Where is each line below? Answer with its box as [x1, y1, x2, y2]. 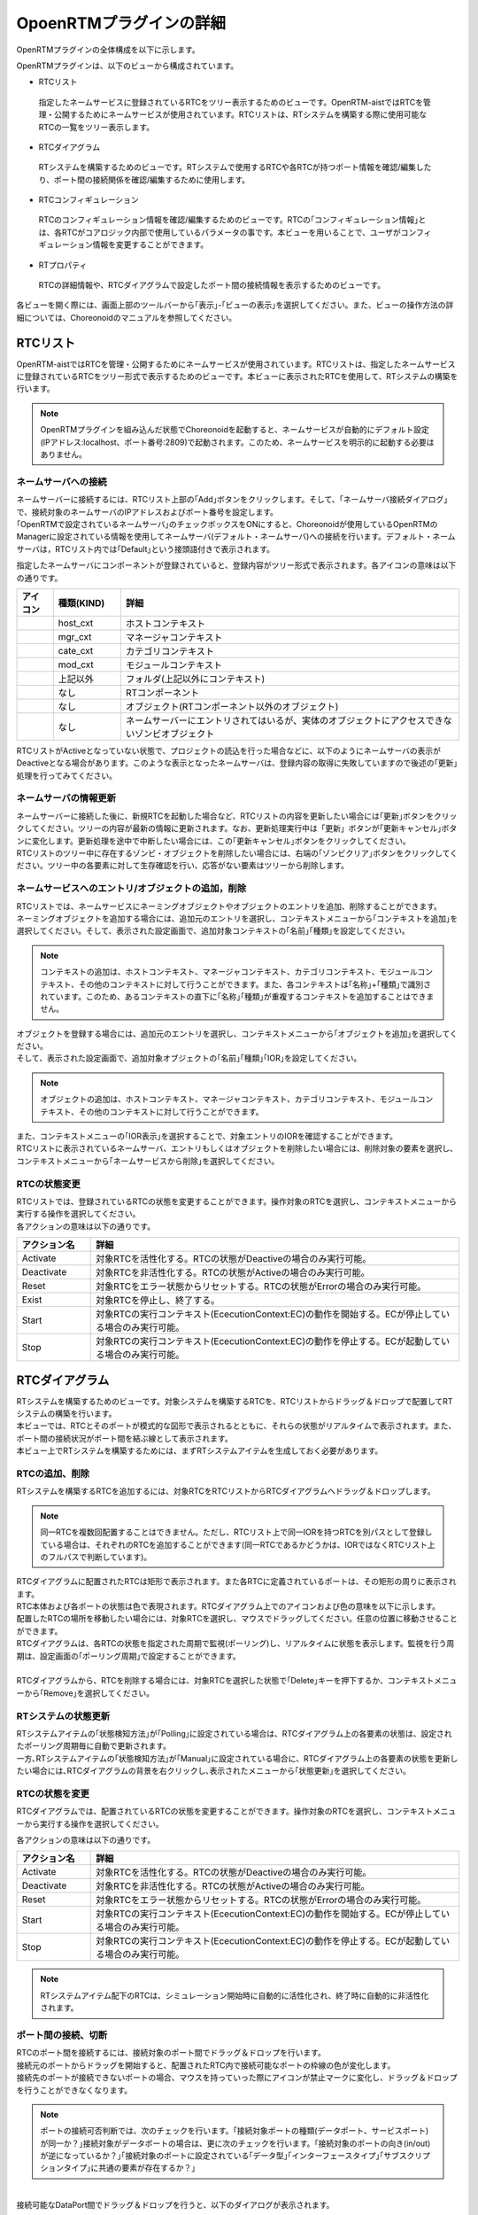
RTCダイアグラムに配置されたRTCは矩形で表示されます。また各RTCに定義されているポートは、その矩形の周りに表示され [16, 1576, 457, 1587]
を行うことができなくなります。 [16, 2085, 133, 2095]
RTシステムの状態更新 [16, 1710, 111, 1722]
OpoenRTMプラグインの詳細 [16, 13, 226, 33]
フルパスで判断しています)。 [47, 1551, 152, 1562]
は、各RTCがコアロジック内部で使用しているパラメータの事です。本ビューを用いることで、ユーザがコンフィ [38, 227, 432, 237]
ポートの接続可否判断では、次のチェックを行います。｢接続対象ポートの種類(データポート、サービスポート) [40, 2126, 429, 2136]
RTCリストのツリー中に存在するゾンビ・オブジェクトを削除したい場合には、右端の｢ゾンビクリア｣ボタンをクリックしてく [16, 848, 459, 859]
